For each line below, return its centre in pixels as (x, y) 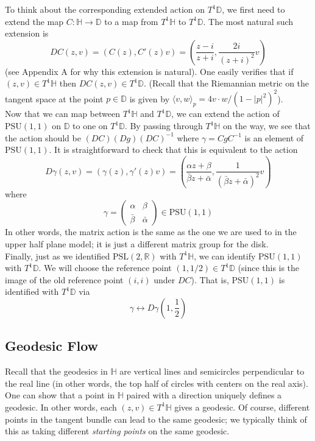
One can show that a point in (60, 395)
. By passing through (164, 126)
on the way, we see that (267, 126)
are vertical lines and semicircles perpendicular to (212, 371)
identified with (32, 291)
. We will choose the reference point (105, 268)
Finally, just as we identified (58, 256)
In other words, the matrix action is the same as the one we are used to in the (151, 232)
